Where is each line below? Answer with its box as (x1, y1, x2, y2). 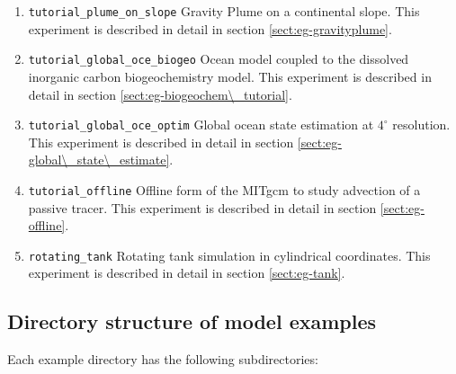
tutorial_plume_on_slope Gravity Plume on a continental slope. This (28, 2, 420, 20)
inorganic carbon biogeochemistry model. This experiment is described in (28, 67, 432, 85)
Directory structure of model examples (7, 307, 377, 335)
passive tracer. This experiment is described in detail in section (28, 198, 377, 217)
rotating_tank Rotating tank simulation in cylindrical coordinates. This (28, 245, 431, 264)
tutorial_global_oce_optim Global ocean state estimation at (28, 115, 374, 134)
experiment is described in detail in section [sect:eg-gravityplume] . (28, 19, 392, 38)
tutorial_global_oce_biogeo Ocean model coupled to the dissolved (28, 49, 409, 68)
